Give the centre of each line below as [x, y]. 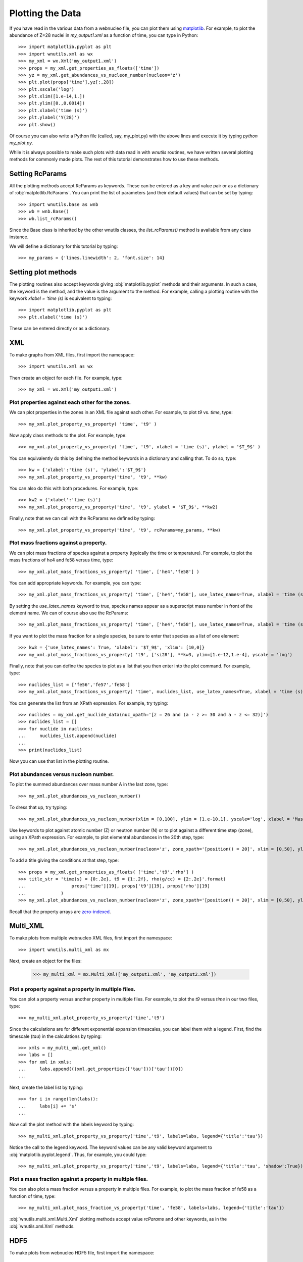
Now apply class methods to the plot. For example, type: [68, 435]
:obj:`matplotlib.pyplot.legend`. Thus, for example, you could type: [78, 1154]
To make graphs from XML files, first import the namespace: [72, 355]
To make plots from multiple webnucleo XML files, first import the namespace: [91, 938]
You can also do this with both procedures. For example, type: [74, 488]
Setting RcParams [38, 174]
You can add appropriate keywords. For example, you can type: [75, 583]
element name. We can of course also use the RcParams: [69, 613]
